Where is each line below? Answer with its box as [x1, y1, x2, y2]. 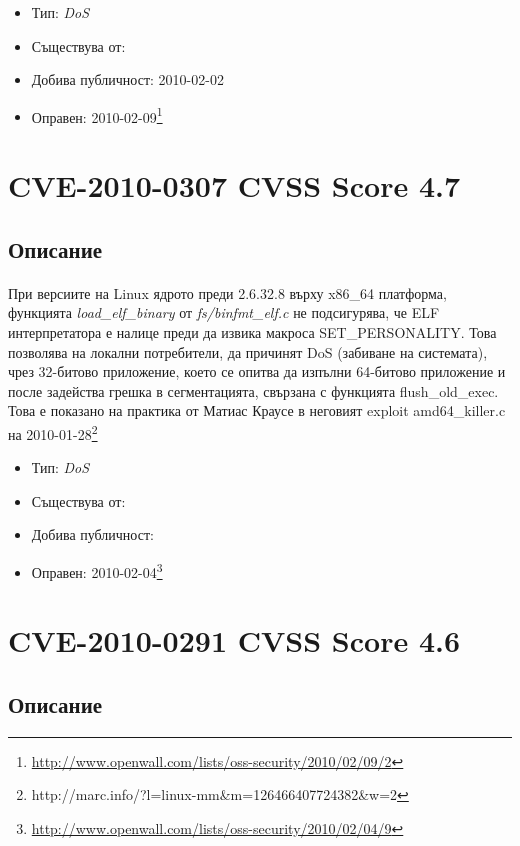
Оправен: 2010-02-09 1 [31, 103, 163, 127]
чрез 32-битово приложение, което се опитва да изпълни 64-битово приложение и [8, 361, 506, 382]
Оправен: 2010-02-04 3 [31, 558, 163, 582]
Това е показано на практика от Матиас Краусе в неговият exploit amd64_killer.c [8, 400, 506, 421]
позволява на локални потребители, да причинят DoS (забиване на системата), [8, 341, 488, 362]
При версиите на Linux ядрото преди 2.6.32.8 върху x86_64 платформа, [8, 282, 447, 303]
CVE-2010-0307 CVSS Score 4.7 [8, 165, 461, 206]
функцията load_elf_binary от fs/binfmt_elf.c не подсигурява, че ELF [8, 302, 440, 323]
